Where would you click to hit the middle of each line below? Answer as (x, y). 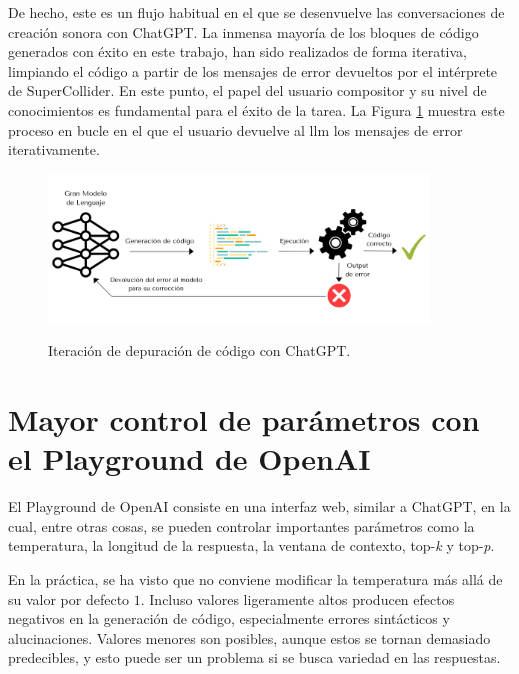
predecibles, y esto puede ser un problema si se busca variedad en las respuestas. (254, 657)
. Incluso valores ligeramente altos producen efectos (297, 598)
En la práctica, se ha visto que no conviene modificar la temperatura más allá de (255, 579)
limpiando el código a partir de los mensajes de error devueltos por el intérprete (253, 70)
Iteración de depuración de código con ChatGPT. (199, 350)
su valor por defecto (69, 598)
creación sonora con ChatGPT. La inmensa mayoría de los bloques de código (243, 31)
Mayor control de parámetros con (244, 419)
